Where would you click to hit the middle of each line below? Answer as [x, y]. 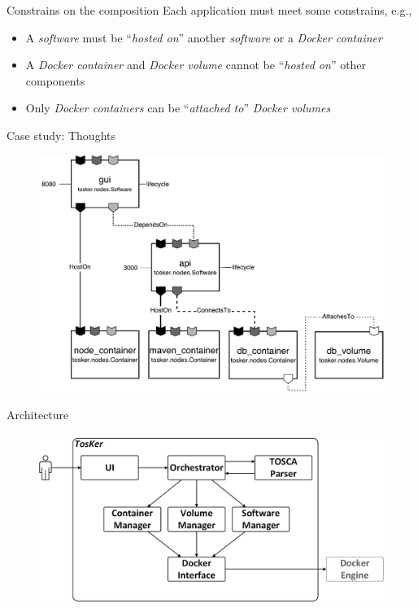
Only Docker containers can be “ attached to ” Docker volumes [178, 108]
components [55, 80]
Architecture [38, 415]
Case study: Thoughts [61, 135]
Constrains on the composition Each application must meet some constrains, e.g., [209, 10]
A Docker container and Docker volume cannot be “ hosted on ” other [196, 65]
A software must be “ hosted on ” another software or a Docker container [204, 37]
